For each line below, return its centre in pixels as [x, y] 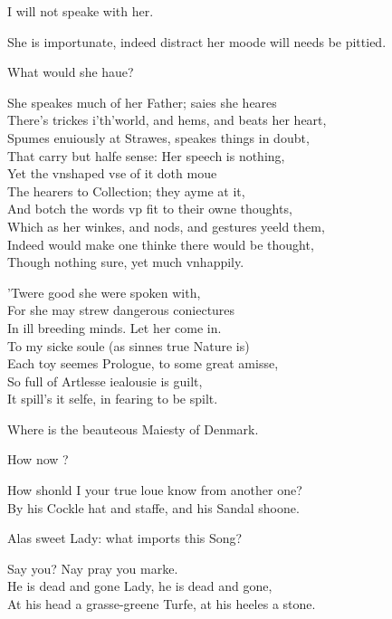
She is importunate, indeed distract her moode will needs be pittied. [197, 41]
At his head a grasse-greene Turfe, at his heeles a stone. [162, 604]
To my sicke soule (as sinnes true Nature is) [129, 345]
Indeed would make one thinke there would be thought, [161, 244]
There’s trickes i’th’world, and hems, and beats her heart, [167, 120]
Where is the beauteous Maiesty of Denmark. [133, 429]
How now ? [38, 459]
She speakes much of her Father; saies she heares [142, 102]
